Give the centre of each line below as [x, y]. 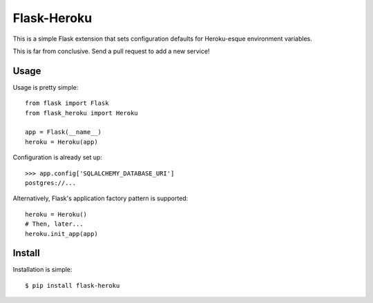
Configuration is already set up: [58, 157]
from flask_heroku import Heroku [82, 113]
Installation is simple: [42, 270]
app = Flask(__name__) [64, 132]
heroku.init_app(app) [61, 234]
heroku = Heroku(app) [61, 142]
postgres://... [51, 183]
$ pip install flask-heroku [73, 285]
